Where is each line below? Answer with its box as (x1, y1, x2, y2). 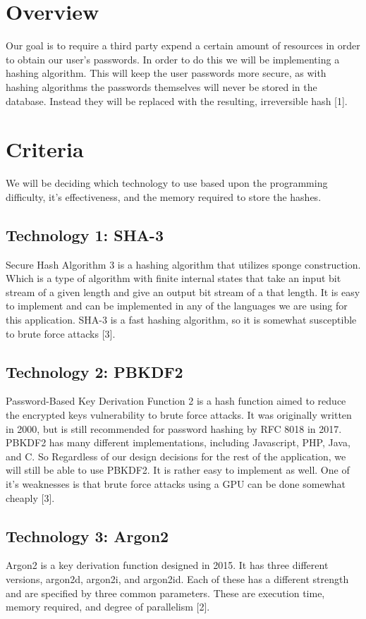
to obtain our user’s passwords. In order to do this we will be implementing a (6, 51, 340, 66)
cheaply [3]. (6, 490, 55, 505)
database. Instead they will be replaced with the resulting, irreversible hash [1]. (6, 93, 348, 108)
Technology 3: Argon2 (6, 525, 169, 546)
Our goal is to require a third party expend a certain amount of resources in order (6, 38, 360, 53)
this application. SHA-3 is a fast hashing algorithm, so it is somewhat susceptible (6, 312, 357, 326)
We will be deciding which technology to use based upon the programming (6, 176, 328, 190)
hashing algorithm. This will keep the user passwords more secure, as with (6, 66, 327, 80)
